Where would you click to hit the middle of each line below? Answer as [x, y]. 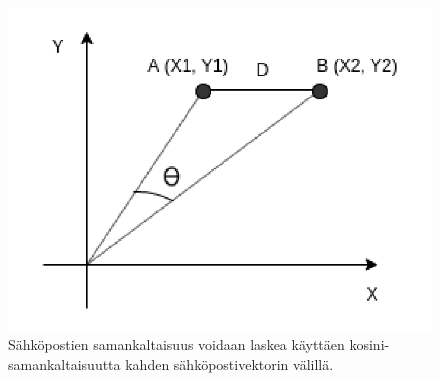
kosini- [369, 344]
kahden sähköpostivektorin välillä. [229, 363]
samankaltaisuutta [64, 363]
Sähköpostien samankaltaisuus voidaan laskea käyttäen [176, 344]
